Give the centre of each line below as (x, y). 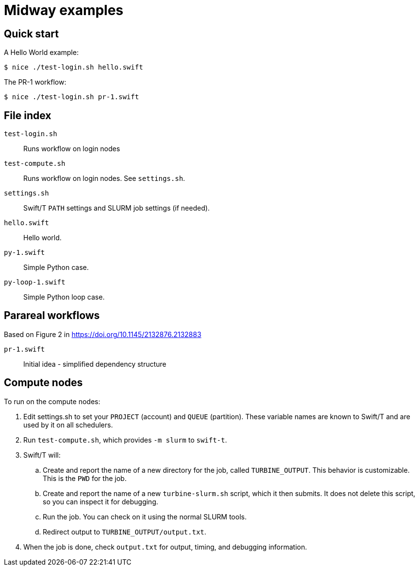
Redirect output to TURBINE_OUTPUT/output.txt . (125, 532)
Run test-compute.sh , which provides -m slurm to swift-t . (125, 440)
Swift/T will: (42, 455)
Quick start (31, 34)
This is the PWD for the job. (85, 478)
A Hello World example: (41, 53)
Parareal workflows (52, 316)
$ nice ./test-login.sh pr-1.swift (72, 97)
